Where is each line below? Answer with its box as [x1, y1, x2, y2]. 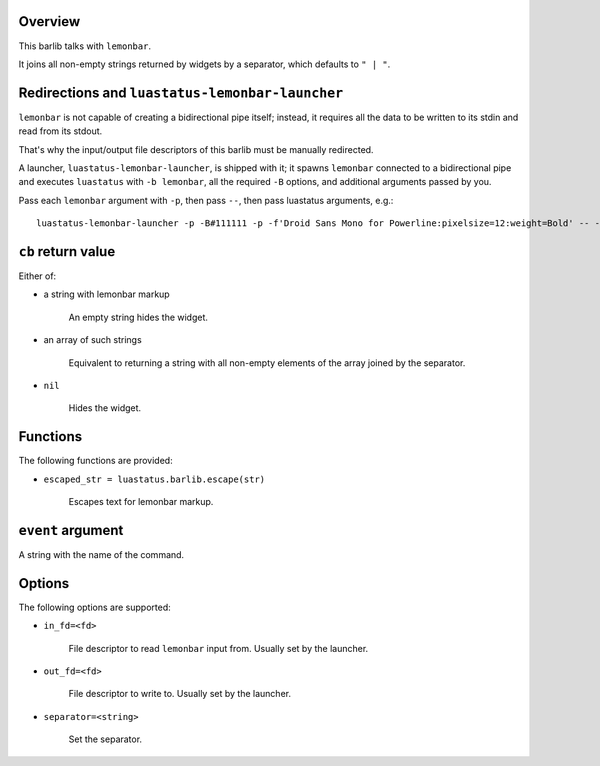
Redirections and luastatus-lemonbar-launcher [18, 84, 344, 101]
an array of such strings [43, 334, 142, 346]
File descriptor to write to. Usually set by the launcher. [68, 688, 292, 700]
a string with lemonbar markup [43, 288, 170, 300]
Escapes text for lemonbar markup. [68, 496, 214, 508]
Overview [18, 13, 81, 30]
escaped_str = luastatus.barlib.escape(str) [43, 473, 266, 485]
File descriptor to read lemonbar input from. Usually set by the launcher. [68, 642, 369, 654]
